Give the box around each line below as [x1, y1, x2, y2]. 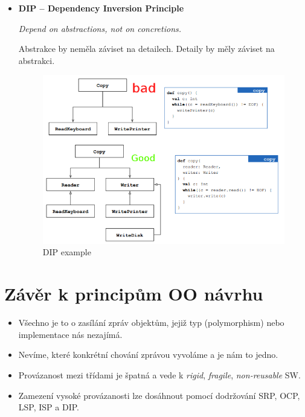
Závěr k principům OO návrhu [4, 281, 263, 306]
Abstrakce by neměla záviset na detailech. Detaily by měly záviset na [18, 42, 275, 55]
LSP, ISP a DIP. [18, 401, 79, 413]
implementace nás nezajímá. [18, 328, 123, 340]
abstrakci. [18, 54, 55, 66]
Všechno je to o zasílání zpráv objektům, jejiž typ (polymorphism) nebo [18, 316, 284, 329]
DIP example [42, 246, 91, 258]
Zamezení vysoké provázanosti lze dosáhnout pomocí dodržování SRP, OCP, [18, 389, 300, 401]
